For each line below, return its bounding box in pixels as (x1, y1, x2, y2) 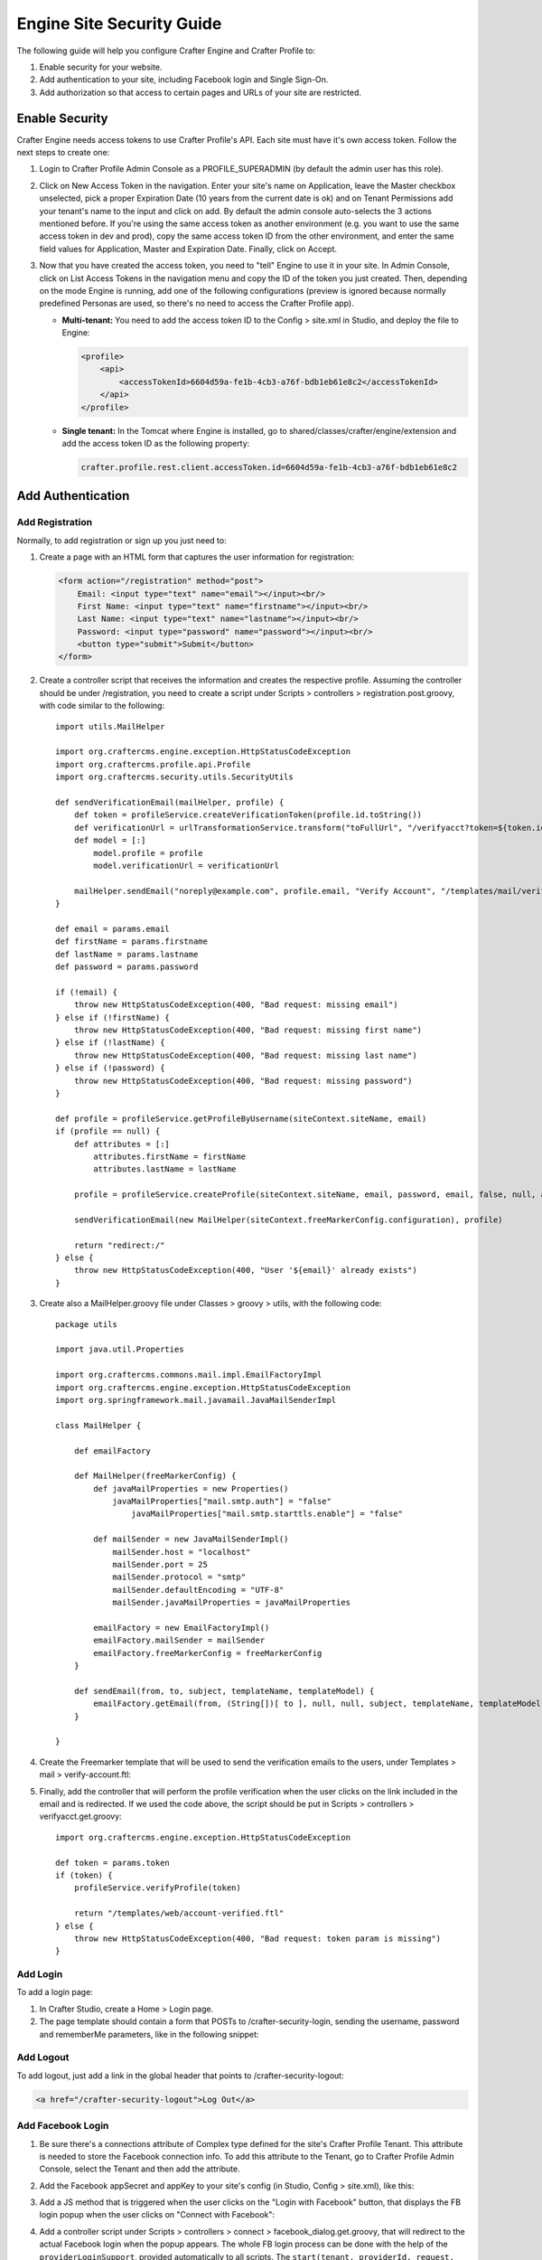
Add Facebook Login (16, 2120, 109, 2133)
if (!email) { (55, 986, 117, 997)
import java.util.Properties (55, 1344, 184, 1355)
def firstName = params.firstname (55, 937, 208, 946)
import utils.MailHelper (55, 721, 165, 731)
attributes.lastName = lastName (93, 1164, 237, 1174)
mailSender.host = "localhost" (112, 1547, 251, 1557)
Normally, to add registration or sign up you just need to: (16, 534, 227, 546)
